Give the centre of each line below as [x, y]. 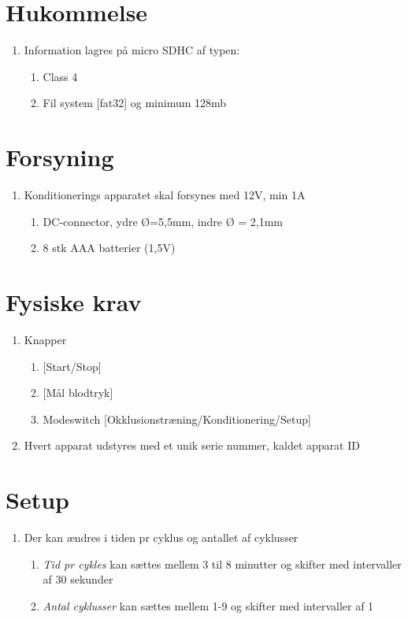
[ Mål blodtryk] [78, 393]
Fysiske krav [74, 302]
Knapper [45, 339]
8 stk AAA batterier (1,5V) [109, 248]
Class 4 [60, 76]
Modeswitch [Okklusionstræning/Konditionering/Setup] [177, 419]
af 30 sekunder [78, 579]
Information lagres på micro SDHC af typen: [132, 50]
